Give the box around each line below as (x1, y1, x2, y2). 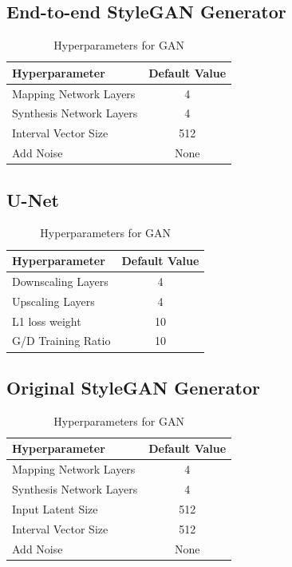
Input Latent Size (12, 500, 98, 517)
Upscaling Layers (12, 292, 95, 309)
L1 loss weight (12, 312, 81, 329)
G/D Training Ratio (12, 332, 111, 349)
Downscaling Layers (12, 272, 109, 289)
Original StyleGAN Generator (6, 375, 260, 399)
